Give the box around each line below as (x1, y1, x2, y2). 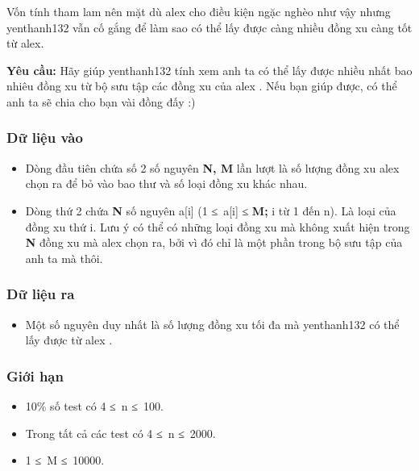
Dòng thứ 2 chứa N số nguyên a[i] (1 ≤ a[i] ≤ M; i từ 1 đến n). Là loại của (25, 202, 396, 219)
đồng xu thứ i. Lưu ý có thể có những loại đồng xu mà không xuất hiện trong (25, 218, 410, 235)
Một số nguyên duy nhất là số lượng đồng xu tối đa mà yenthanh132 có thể (25, 315, 400, 332)
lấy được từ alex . (25, 331, 113, 348)
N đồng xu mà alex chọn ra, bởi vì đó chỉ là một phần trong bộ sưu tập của (25, 234, 403, 251)
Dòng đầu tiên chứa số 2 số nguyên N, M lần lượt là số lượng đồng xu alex (25, 159, 400, 176)
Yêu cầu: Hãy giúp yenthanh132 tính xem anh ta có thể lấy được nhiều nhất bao (6, 61, 413, 78)
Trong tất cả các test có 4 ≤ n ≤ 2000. (25, 424, 216, 441)
